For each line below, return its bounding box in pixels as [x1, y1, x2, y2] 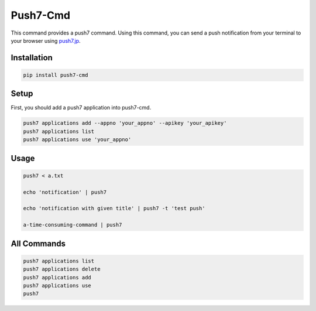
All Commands [11, 238, 66, 248]
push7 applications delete [23, 266, 101, 272]
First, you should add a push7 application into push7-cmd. [11, 104, 152, 111]
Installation [11, 53, 53, 63]
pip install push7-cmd [23, 71, 88, 78]
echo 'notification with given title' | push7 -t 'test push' [23, 205, 205, 212]
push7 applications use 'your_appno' [23, 136, 132, 143]
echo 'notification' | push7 [23, 189, 107, 196]
